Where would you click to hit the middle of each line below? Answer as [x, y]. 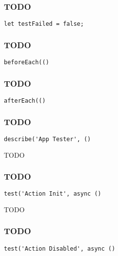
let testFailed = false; [44, 24]
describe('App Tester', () [47, 139]
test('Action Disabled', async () [60, 248]
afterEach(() [25, 101]
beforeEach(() [27, 63]
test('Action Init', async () [53, 194]
